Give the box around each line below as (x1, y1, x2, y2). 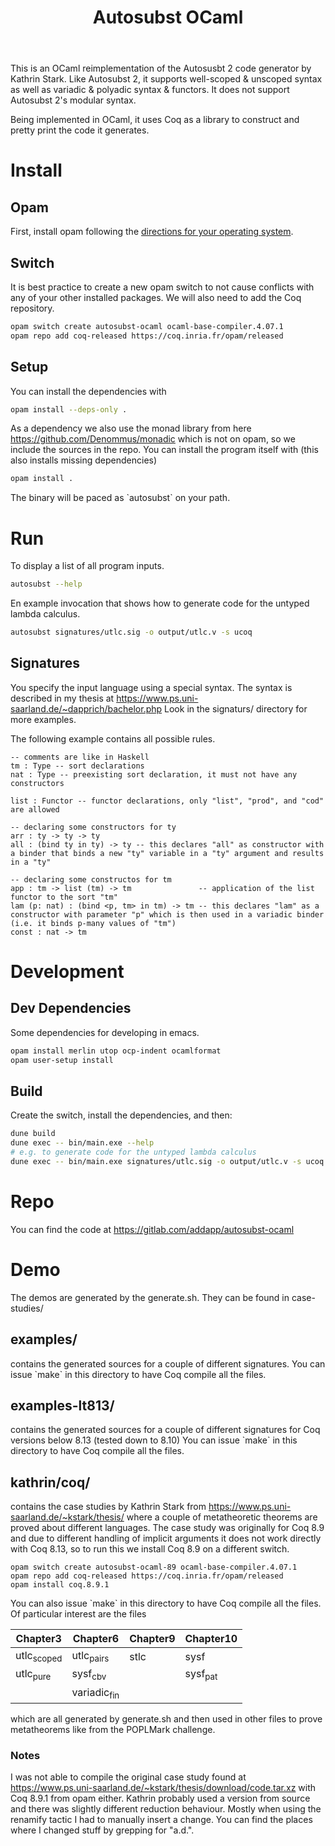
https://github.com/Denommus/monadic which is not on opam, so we (10, 433, 296, 445)
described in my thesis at (10, 692, 115, 704)
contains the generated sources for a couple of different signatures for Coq (10, 1424, 321, 1436)
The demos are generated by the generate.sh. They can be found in (10, 1291, 290, 1303)
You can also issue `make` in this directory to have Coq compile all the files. (10, 1597, 322, 1610)
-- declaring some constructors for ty (10, 822, 177, 832)
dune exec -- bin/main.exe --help (10, 1138, 155, 1148)
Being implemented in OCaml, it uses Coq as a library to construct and (10, 114, 300, 126)
